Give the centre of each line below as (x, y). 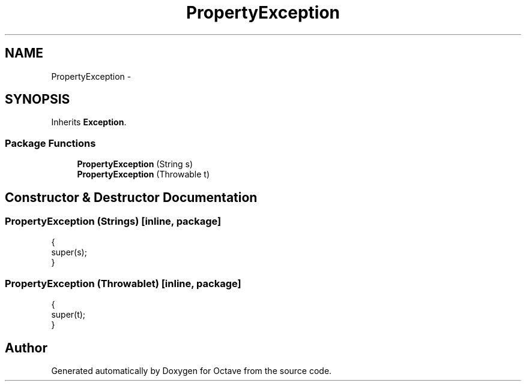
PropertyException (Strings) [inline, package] (113, 221)
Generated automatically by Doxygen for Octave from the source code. (192, 371)
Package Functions (50, 143)
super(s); (69, 252)
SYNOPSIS (38, 99)
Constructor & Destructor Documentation (131, 197)
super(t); (68, 315)
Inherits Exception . (89, 122)
